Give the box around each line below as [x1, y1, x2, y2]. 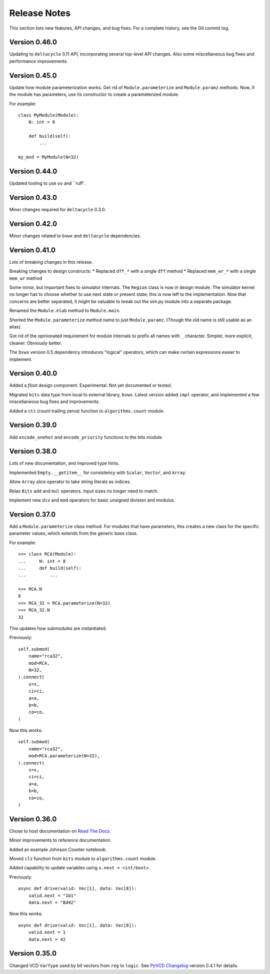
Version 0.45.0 [9, 71, 57, 80]
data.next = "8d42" [28, 900, 76, 905]
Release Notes [9, 8, 71, 19]
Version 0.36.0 [9, 815, 57, 823]
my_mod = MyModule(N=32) [18, 154, 79, 160]
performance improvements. [9, 58, 68, 64]
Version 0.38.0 [9, 447, 57, 455]
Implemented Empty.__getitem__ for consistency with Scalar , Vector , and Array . [9, 469, 187, 475]
